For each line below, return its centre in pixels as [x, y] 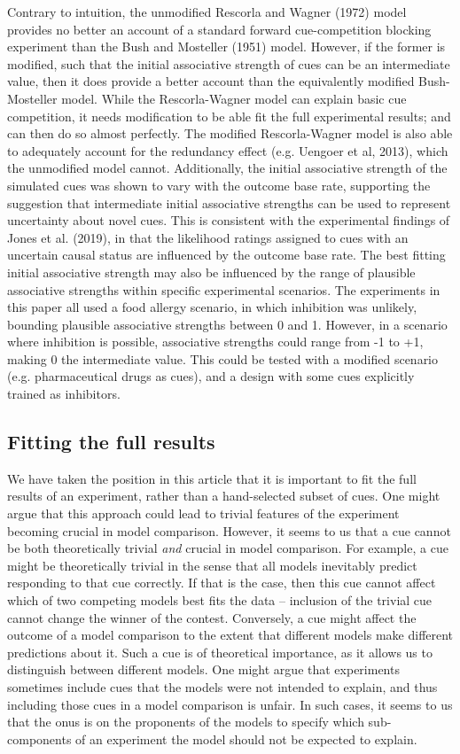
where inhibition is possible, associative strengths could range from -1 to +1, [215, 342]
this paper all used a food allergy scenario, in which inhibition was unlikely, [212, 307]
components [39, 738]
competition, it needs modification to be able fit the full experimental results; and [229, 116]
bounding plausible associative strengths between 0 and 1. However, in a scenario [227, 324]
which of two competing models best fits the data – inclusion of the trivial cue [220, 600]
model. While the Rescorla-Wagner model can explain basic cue [234, 98]
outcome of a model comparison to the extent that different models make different [230, 635]
